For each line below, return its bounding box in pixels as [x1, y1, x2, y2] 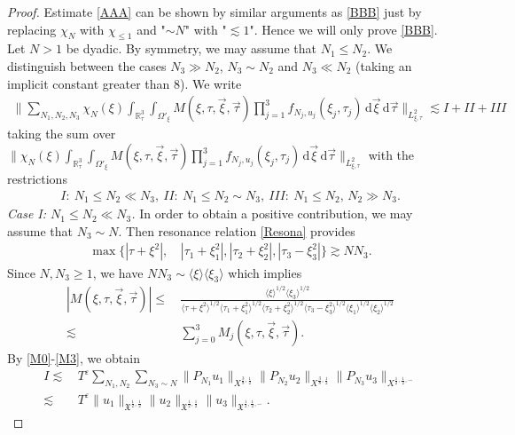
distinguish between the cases [7, 56, 167, 75]
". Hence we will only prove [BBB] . [249, 20, 438, 38]
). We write [180, 74, 242, 92]
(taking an [355, 56, 412, 75]
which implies [228, 263, 302, 281]
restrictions [7, 170, 67, 188]
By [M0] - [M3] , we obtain [7, 349, 140, 368]
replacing [7, 20, 57, 38]
